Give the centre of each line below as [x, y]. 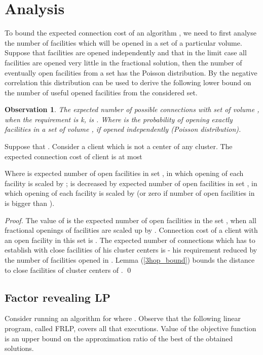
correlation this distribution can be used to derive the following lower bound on [128, 82]
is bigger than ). [30, 203]
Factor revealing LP [58, 297]
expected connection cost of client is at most [73, 156]
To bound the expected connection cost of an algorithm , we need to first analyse [130, 33]
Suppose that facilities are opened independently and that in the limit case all [126, 52]
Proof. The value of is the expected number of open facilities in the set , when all [130, 220]
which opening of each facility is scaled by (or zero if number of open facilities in [130, 193]
